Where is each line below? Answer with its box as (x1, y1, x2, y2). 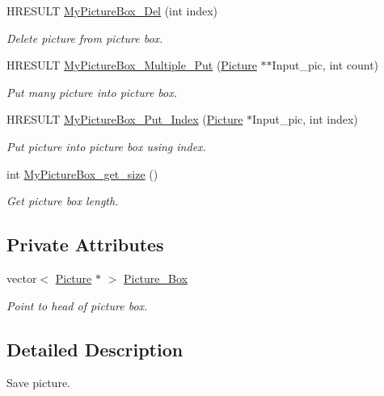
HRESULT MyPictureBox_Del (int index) (6, 2, 218, 19)
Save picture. (6, 374, 70, 391)
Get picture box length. (6, 192, 119, 209)
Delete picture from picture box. (6, 29, 163, 46)
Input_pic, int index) (252, 111, 358, 128)
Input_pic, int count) (272, 57, 379, 74)
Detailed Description (6, 336, 184, 361)
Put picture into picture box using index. (6, 137, 206, 154)
